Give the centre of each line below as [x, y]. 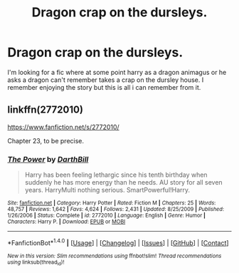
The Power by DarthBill [48, 159]
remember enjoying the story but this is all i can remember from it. [104, 87]
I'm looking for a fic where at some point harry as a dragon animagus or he [117, 72]
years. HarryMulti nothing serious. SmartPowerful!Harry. [107, 190]
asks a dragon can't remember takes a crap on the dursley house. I [106, 80]
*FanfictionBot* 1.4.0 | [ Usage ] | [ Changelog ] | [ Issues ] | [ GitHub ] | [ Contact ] [118, 242]
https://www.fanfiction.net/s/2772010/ [63, 127]
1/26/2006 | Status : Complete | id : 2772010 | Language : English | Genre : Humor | [107, 216]
